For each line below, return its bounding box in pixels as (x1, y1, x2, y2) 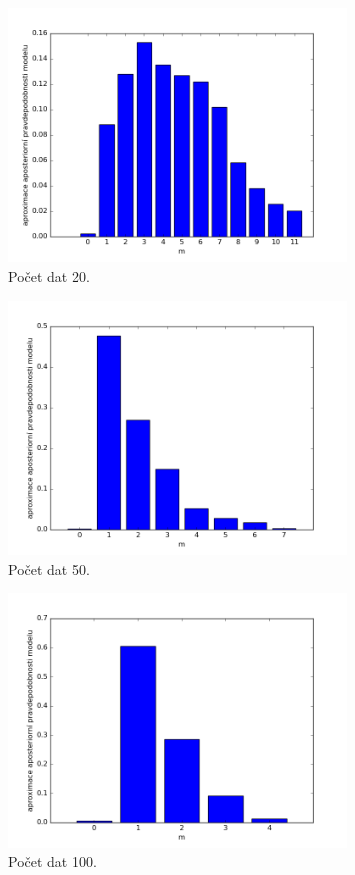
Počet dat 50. (8, 558, 90, 579)
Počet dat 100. (8, 851, 97, 872)
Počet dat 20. (8, 265, 90, 286)
